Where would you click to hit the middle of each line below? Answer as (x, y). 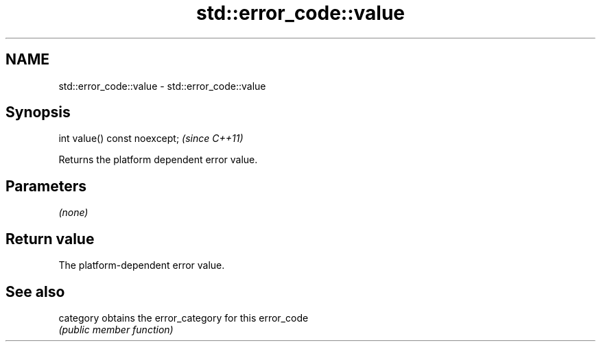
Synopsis (38, 112)
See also (35, 291)
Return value (50, 239)
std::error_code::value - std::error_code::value (162, 86)
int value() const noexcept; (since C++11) (151, 139)
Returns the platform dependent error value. (158, 160)
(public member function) (116, 329)
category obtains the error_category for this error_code (184, 318)
